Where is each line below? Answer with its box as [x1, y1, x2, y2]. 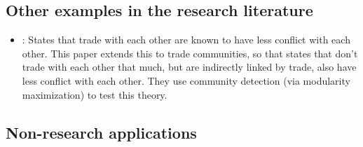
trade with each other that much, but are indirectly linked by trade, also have [22, 59, 357, 74]
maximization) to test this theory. [22, 87, 167, 101]
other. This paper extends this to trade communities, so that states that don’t [22, 45, 358, 60]
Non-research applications [6, 121, 197, 143]
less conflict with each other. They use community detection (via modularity [22, 73, 350, 87]
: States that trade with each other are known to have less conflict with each [22, 32, 350, 47]
